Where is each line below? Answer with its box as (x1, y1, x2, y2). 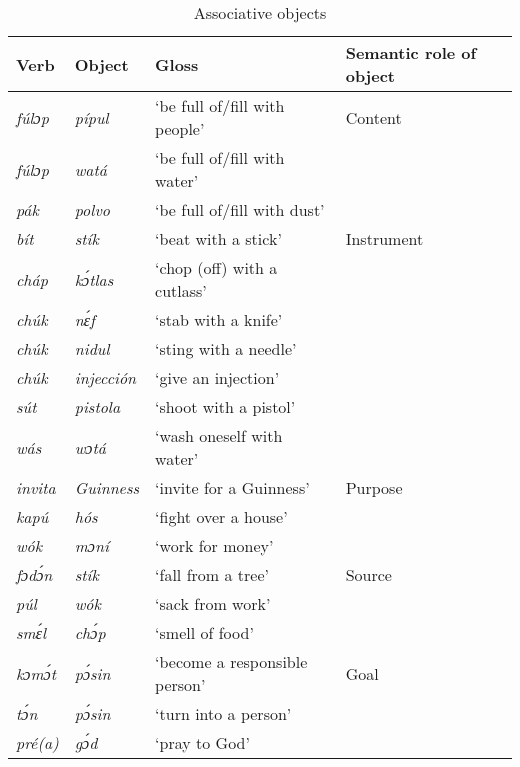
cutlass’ (155, 279, 207, 302)
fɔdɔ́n (16, 563, 53, 586)
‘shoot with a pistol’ (155, 395, 296, 418)
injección (74, 366, 137, 389)
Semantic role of (345, 41, 477, 64)
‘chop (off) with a (155, 256, 278, 279)
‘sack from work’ (155, 592, 271, 615)
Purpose (345, 476, 403, 499)
